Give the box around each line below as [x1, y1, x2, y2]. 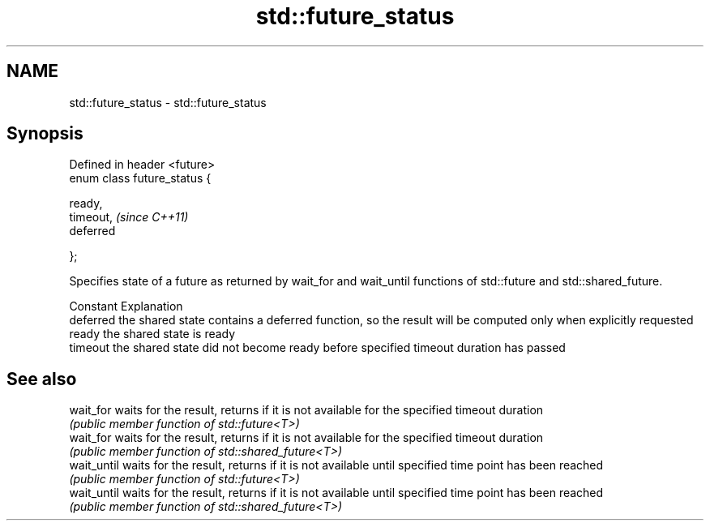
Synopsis [6, 123, 83, 144]
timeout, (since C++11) [69, 210, 189, 225]
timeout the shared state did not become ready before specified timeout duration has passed [69, 341, 566, 355]
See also [6, 368, 77, 389]
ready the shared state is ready [69, 327, 236, 341]
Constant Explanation [69, 299, 183, 314]
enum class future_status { [69, 171, 212, 186]
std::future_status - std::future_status [69, 95, 267, 109]
